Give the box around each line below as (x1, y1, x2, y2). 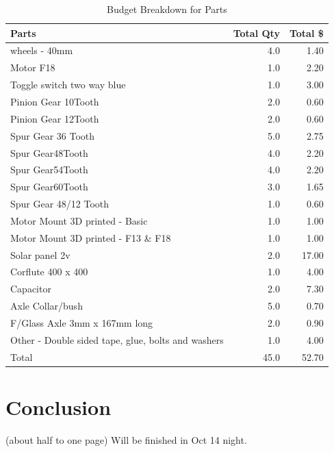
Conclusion (5, 392, 112, 420)
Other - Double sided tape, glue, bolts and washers (10, 332, 224, 347)
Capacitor (10, 281, 51, 296)
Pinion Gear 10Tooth (10, 94, 99, 108)
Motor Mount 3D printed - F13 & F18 (10, 230, 171, 244)
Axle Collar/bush (10, 299, 83, 313)
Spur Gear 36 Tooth (10, 128, 95, 142)
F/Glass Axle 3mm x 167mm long (10, 315, 153, 329)
